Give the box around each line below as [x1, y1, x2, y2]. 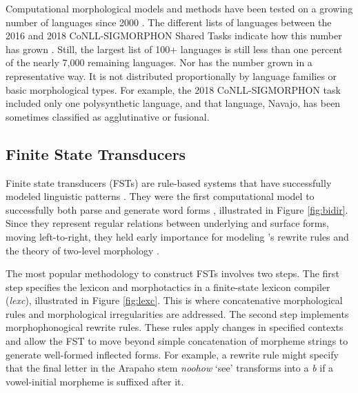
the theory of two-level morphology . [6, 243, 159, 257]
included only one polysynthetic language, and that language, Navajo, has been [6, 96, 341, 110]
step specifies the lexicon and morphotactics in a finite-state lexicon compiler [6, 279, 330, 294]
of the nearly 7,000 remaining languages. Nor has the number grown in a [6, 55, 312, 70]
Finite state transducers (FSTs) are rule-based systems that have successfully [6, 175, 332, 190]
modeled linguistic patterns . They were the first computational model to [6, 189, 315, 203]
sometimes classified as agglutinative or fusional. [6, 109, 210, 123]
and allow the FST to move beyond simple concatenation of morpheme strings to [6, 334, 348, 348]
